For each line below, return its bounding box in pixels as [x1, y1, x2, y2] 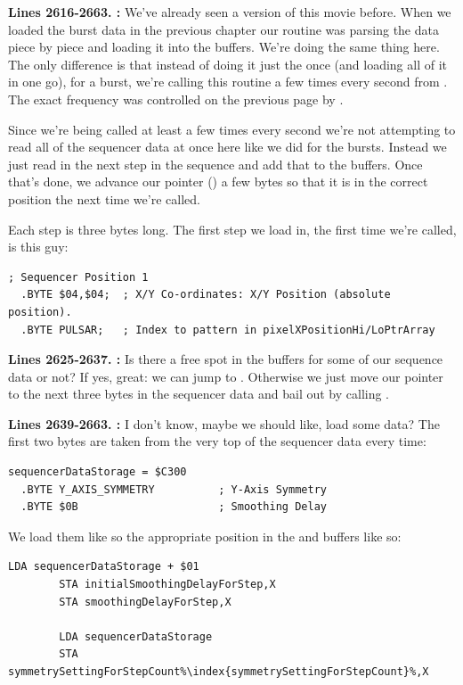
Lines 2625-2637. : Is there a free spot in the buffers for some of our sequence [8, 350, 443, 368]
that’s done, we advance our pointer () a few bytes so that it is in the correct [8, 172, 428, 191]
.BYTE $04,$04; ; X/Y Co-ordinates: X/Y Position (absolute [20, 288, 391, 301]
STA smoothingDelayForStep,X [59, 595, 231, 608]
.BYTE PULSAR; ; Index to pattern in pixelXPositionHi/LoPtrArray [20, 323, 435, 336]
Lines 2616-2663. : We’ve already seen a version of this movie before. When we [8, 3, 451, 21]
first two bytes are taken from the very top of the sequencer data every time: [8, 432, 426, 450]
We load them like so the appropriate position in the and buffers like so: [8, 526, 402, 545]
